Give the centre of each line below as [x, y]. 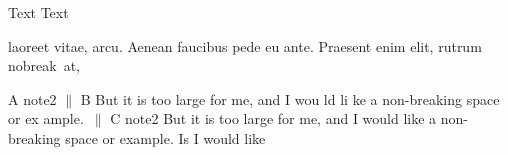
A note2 [32, 98]
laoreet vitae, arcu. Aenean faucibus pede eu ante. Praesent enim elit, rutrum [245, 45]
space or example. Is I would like [165, 137]
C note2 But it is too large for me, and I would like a [273, 118]
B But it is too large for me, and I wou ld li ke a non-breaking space [290, 98]
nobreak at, [44, 65]
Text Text [38, 12]
